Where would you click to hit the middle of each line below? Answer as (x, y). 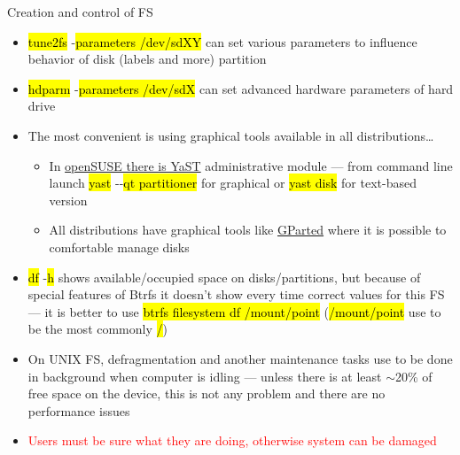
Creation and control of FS (80, 12)
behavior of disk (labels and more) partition (147, 59)
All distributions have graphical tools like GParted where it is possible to (248, 230)
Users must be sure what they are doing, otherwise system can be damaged (232, 440)
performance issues (79, 410)
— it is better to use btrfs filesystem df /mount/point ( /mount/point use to (234, 311)
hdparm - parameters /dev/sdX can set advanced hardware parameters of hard (241, 88)
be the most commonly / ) (97, 329)
